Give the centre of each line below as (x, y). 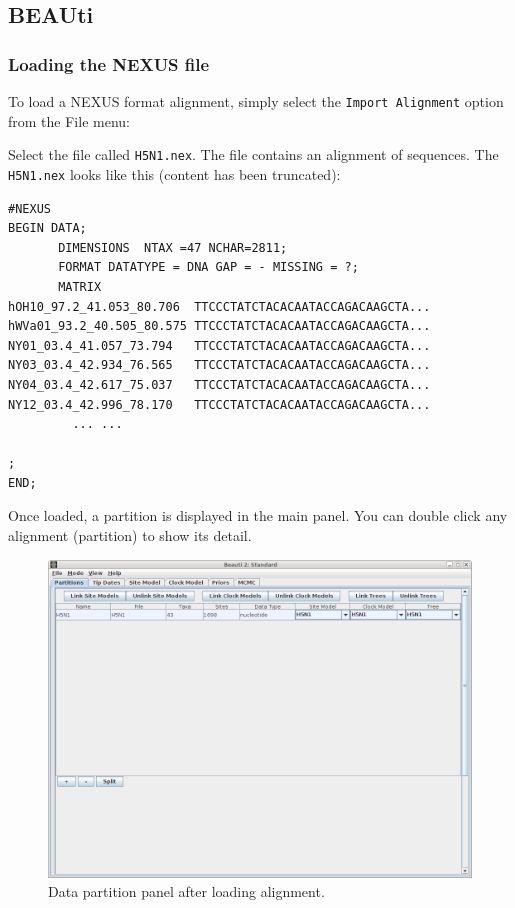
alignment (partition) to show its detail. (130, 535)
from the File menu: (69, 120)
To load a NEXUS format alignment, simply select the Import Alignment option (256, 101)
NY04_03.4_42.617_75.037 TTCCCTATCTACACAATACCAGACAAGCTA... (219, 384)
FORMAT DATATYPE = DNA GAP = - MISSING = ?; (208, 267)
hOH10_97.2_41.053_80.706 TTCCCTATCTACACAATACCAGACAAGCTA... (219, 306)
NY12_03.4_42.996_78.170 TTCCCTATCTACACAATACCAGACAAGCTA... (219, 404)
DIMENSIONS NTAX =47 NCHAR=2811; (173, 247)
